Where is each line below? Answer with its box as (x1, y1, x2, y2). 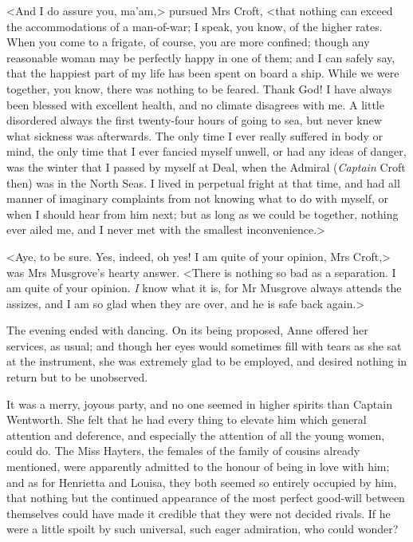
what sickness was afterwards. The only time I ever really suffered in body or (6, 127, 383, 144)
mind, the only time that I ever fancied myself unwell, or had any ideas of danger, (6, 143, 407, 160)
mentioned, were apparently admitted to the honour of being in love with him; (6, 458, 390, 475)
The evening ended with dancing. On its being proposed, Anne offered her (6, 322, 368, 338)
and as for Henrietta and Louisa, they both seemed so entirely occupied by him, (6, 473, 397, 490)
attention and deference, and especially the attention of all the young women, (6, 426, 385, 443)
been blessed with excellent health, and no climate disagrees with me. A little (6, 96, 384, 113)
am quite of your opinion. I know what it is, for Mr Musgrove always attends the (6, 279, 402, 296)
